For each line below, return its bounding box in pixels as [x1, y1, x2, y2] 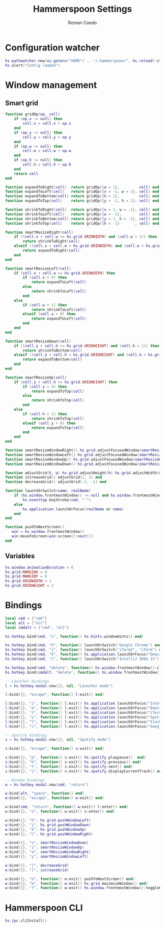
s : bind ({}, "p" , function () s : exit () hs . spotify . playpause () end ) [5, 755, 146, 760]
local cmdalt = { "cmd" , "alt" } [5, 625, 69, 630]
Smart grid [5, 99, 38, 108]
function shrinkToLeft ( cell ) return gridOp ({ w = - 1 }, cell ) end [5, 212, 160, 217]
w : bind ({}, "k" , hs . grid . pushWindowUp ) [5, 827, 87, 832]
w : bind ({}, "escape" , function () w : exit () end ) [5, 795, 105, 801]
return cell [14, 171, 38, 176]
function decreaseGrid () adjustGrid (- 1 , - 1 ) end [5, 480, 107, 485]
